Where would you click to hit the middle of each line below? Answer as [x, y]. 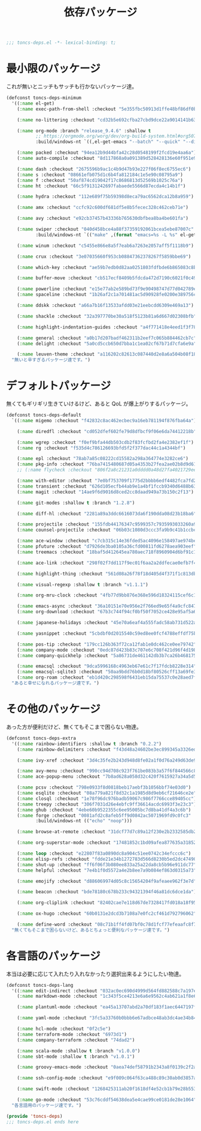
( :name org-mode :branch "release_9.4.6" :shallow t [84, 131]
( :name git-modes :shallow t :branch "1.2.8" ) [76, 503]
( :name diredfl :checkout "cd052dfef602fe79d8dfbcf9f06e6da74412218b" [107, 431]
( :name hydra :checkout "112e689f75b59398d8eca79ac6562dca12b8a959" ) [106, 197]
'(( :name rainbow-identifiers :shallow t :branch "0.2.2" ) [87, 744]
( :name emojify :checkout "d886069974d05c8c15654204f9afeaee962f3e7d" [107, 881]
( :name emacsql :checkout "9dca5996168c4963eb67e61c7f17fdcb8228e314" [107, 666]
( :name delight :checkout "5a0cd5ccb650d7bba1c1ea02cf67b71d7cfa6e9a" [107, 344]
